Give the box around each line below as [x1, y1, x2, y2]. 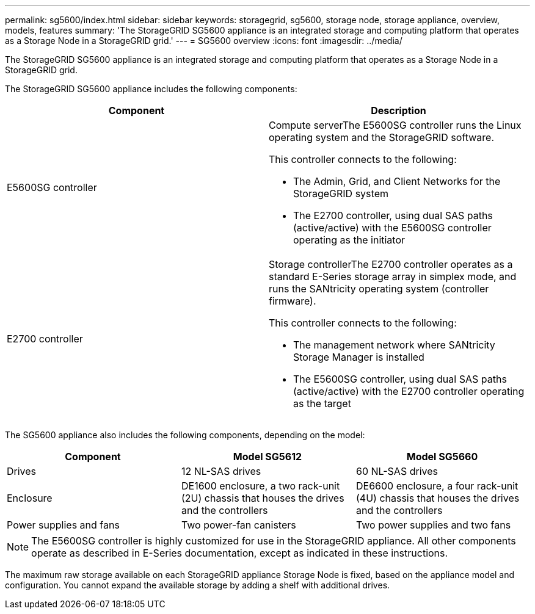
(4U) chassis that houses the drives [355, 492, 520, 504]
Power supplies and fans [7, 519, 120, 531]
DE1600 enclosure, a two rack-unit [181, 480, 340, 492]
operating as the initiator [293, 234, 406, 246]
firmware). [269, 295, 316, 307]
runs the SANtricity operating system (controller [269, 283, 489, 295]
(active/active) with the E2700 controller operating [293, 385, 525, 397]
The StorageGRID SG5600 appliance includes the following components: [5, 84, 297, 94]
